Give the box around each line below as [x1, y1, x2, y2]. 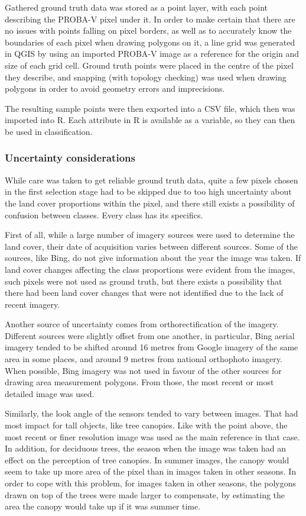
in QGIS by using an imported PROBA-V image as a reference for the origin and [5, 47, 300, 60]
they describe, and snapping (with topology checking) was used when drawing [5, 70, 287, 83]
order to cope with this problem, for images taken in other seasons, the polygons [5, 477, 296, 489]
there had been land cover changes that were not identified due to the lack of [5, 286, 284, 299]
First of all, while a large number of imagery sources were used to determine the [5, 228, 295, 241]
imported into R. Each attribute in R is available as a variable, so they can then [5, 114, 295, 126]
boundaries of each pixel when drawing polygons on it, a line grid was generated [5, 36, 295, 48]
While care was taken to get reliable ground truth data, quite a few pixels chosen [5, 173, 298, 186]
